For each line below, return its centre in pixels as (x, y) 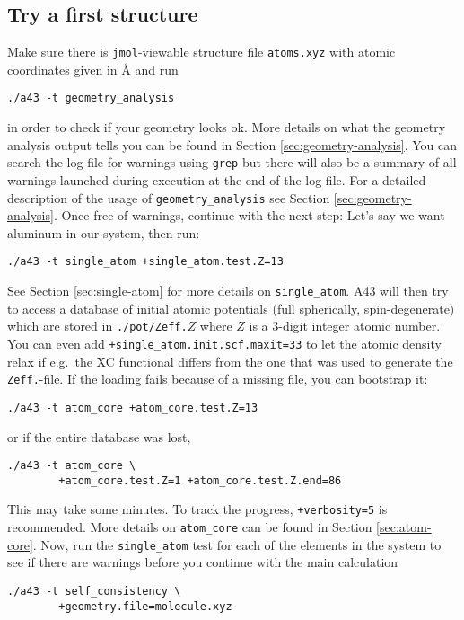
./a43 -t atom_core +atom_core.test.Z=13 (133, 407)
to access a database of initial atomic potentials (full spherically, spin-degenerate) (231, 308)
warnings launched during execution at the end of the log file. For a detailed (217, 179)
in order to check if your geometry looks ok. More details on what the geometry (227, 127)
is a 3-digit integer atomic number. (345, 326)
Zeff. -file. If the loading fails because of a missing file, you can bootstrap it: (218, 379)
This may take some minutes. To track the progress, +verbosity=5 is (197, 509)
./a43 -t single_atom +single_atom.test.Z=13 (145, 262)
